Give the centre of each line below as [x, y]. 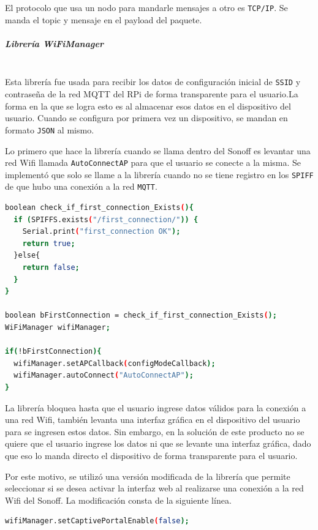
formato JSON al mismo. [50, 129]
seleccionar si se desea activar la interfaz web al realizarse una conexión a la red [154, 488]
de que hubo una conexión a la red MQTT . [81, 186]
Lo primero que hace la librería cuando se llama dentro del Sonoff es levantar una [158, 150]
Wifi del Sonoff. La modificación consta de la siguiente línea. [118, 500]
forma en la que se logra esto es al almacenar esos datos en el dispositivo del [148, 106]
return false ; [51, 268]
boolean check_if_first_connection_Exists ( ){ [99, 208]
